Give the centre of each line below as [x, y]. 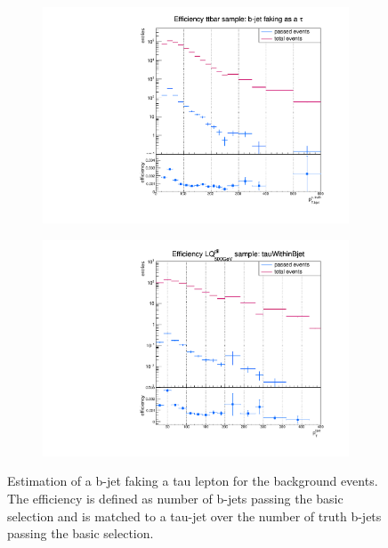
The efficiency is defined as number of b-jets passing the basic [175, 498]
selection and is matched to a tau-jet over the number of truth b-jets [194, 516]
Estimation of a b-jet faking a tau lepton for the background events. [193, 481]
